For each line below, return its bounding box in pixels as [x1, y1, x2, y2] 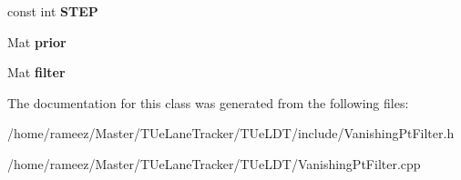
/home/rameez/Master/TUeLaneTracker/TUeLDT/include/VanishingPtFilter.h [7, 124, 455, 143]
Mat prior [7, 32, 67, 51]
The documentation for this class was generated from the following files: [7, 93, 409, 112]
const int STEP [7, 2, 98, 20]
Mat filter [7, 63, 66, 82]
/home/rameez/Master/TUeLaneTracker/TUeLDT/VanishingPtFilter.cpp [7, 154, 421, 173]
